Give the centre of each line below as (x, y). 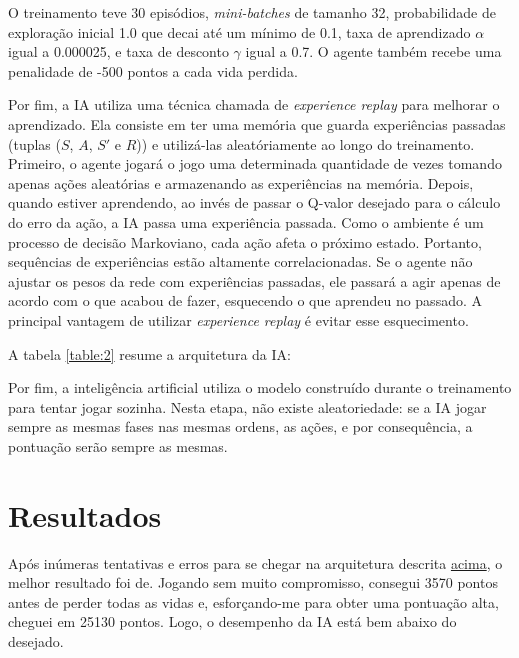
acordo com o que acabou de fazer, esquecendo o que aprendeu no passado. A (245, 300)
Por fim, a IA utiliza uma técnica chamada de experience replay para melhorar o (254, 104)
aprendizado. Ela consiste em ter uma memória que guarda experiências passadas (257, 123)
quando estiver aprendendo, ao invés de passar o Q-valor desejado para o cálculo (254, 202)
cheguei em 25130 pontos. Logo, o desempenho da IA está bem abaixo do (232, 621)
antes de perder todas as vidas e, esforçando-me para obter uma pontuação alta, (253, 601)
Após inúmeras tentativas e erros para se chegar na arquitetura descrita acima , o (255, 562)
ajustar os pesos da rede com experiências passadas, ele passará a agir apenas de (254, 280)
